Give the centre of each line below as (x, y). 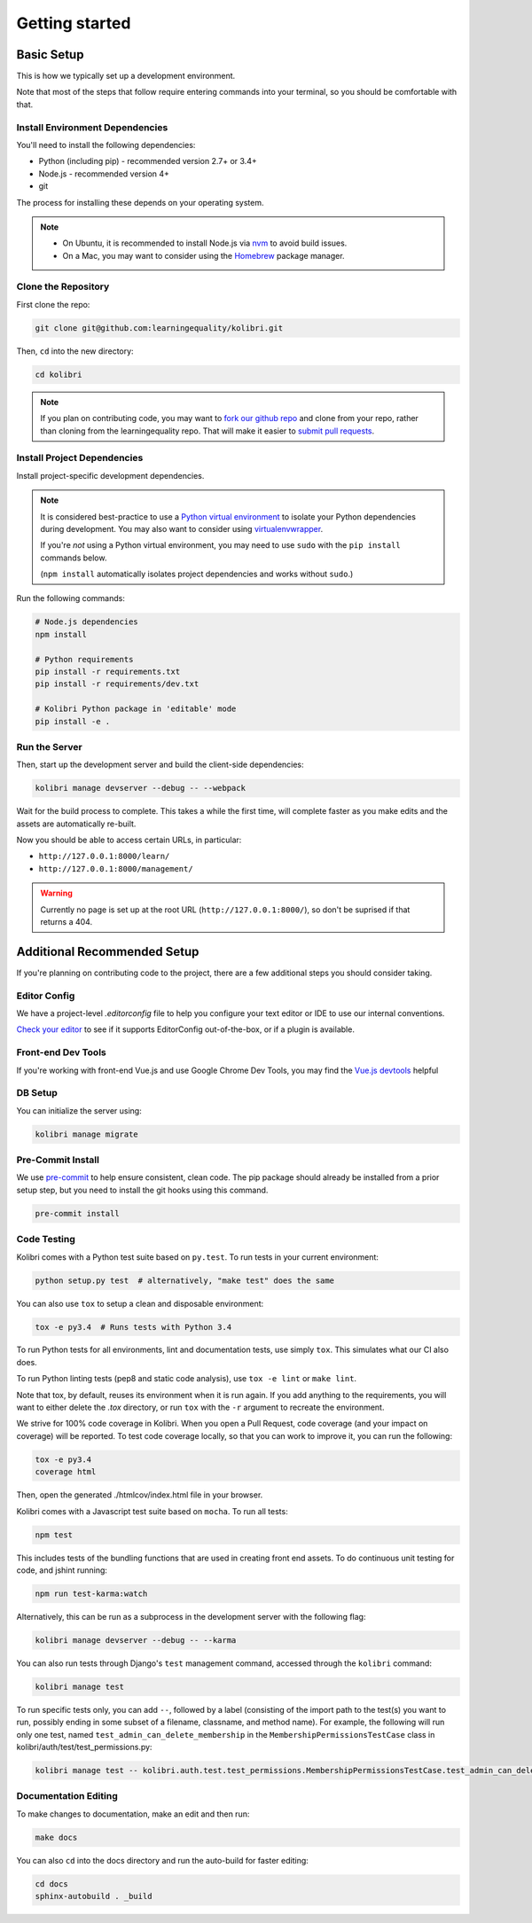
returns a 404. (66, 922)
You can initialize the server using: (79, 1110)
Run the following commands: (71, 598)
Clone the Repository (63, 286)
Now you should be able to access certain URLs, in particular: (129, 840)
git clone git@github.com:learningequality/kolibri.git (159, 328)
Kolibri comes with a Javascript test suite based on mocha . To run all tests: (152, 1511)
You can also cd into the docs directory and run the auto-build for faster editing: (163, 1860)
